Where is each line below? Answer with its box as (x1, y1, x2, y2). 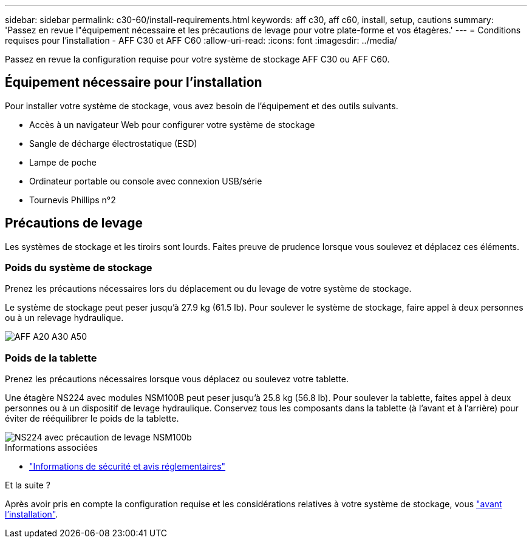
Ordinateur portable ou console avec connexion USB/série (29, 175, 262, 186)
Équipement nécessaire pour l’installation (5, 75, 262, 90)
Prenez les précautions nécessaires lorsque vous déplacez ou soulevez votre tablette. (5, 374, 349, 385)
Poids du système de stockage (5, 261, 152, 274)
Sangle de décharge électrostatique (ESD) (29, 138, 197, 149)
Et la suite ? (5, 480, 50, 491)
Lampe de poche (29, 157, 97, 167)
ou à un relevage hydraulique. (5, 312, 124, 323)
